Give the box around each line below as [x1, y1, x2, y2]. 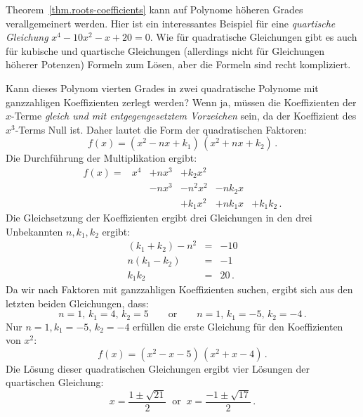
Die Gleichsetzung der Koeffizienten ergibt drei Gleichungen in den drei [6, 210, 312, 225]
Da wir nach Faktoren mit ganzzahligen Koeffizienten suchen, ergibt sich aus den [6, 281, 353, 296]
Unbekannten [6, 224, 63, 238]
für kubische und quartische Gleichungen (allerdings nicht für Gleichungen [6, 43, 325, 58]
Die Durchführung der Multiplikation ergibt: [6, 150, 197, 165]
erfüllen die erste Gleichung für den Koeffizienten [133, 319, 343, 333]
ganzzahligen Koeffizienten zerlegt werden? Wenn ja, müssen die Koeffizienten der [6, 94, 357, 109]
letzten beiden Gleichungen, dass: [6, 295, 149, 310]
